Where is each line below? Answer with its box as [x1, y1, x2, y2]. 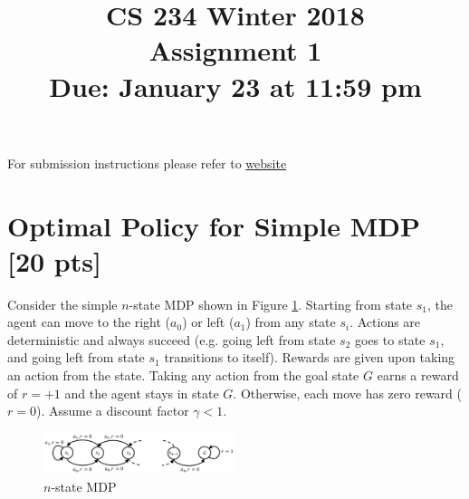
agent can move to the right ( [7, 312, 171, 331]
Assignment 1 [148, 32, 322, 69]
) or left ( [182, 312, 234, 331]
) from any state [245, 312, 336, 331]
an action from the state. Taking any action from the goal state [7, 366, 359, 385]
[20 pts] [7, 242, 101, 279]
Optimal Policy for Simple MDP [7, 206, 420, 244]
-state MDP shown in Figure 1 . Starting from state [129, 294, 413, 313]
